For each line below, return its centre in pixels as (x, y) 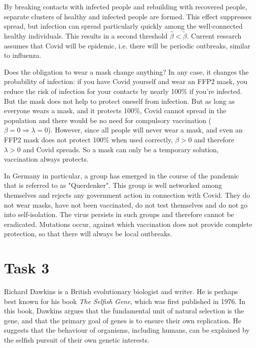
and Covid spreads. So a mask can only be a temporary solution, (121, 149)
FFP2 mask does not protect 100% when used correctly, (89, 139)
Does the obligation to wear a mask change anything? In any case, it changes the (126, 71)
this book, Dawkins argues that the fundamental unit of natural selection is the (124, 311)
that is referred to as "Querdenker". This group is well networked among (113, 185)
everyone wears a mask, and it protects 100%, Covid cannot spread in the (115, 110)
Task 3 (27, 268)
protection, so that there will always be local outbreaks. (88, 234)
